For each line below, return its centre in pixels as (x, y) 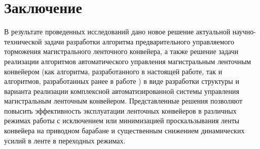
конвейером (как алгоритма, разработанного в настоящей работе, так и (113, 71)
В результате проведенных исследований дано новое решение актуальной (117, 32)
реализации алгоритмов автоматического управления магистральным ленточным (128, 61)
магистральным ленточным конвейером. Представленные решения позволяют (123, 101)
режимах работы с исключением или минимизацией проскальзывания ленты (122, 120)
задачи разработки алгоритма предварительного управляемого (139, 41)
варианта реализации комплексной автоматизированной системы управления (122, 91)
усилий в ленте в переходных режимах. (65, 140)
